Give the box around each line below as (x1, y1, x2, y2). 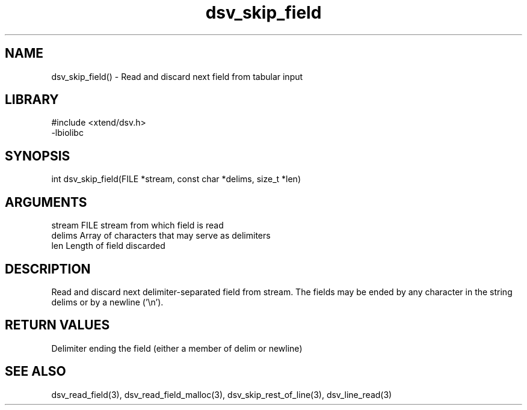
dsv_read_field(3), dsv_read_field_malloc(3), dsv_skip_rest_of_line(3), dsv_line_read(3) (51, 389, 392, 400)
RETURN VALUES (5, 317, 110, 333)
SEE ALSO (5, 364, 66, 379)
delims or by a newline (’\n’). (51, 296, 164, 307)
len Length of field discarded (51, 240, 165, 251)
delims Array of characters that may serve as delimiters (51, 230, 271, 241)
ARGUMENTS (5, 194, 87, 210)
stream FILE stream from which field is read (51, 220, 224, 231)
